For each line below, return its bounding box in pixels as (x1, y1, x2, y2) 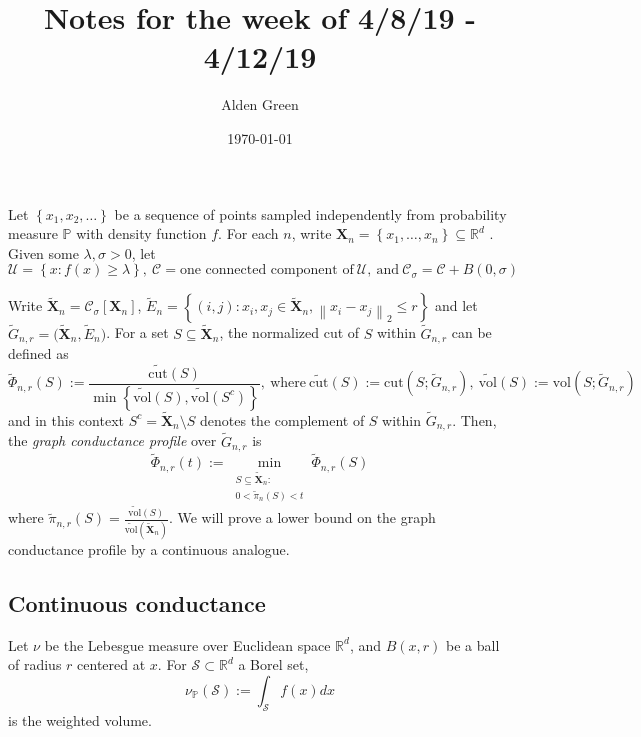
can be (451, 322, 492, 343)
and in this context (8, 409, 124, 430)
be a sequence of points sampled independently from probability (114, 203, 507, 224)
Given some (8, 242, 79, 263)
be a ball (446, 634, 500, 655)
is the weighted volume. (8, 709, 152, 730)
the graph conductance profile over (8, 430, 217, 451)
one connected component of (179, 263, 354, 278)
